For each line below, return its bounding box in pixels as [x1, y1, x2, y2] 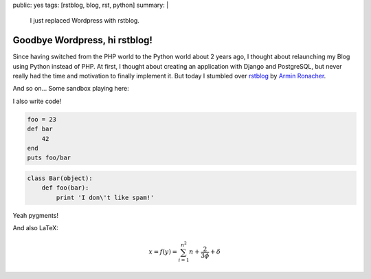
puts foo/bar [27, 154, 71, 161]
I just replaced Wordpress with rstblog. [30, 16, 140, 25]
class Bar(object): [27, 174, 93, 182]
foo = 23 [27, 115, 57, 123]
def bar [27, 125, 53, 133]
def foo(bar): [41, 184, 89, 192]
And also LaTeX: [12, 224, 58, 232]
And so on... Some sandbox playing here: [12, 85, 130, 93]
